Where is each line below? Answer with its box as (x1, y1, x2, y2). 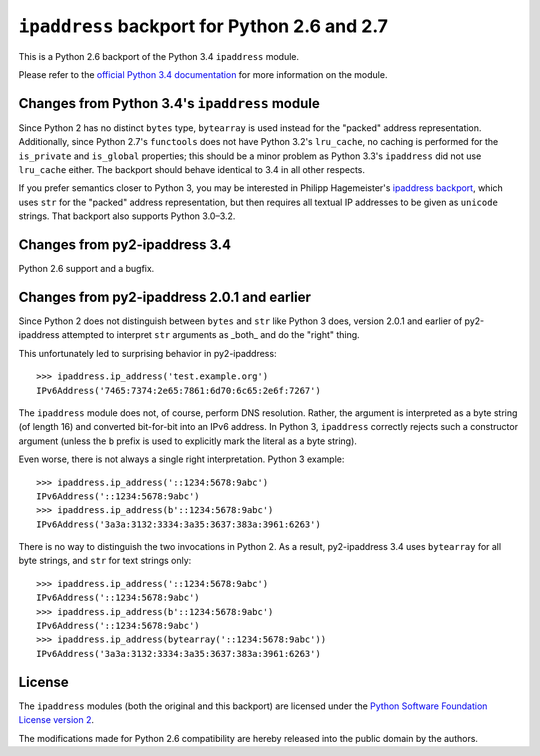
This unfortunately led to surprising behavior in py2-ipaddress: (18, 347, 277, 359)
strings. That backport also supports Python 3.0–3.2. (18, 210, 236, 222)
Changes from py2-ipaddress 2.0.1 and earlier (18, 288, 312, 305)
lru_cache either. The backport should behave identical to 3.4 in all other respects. (18, 164, 365, 176)
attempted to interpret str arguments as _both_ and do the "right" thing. (61, 329, 360, 341)
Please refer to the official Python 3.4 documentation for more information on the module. (18, 68, 388, 80)
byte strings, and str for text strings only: (18, 555, 192, 567)
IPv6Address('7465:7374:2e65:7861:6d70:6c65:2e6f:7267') (36, 385, 322, 396)
